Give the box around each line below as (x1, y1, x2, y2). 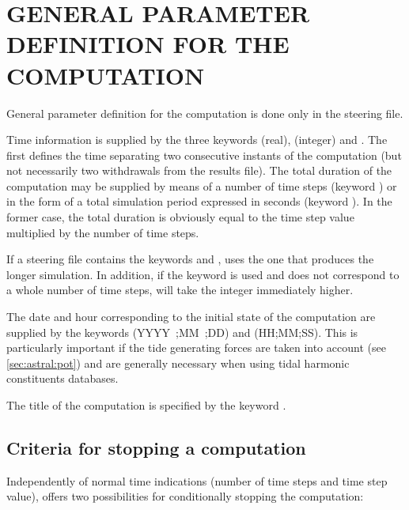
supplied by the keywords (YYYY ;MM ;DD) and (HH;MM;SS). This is (6, 323, 358, 340)
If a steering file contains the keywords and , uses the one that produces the (6, 251, 374, 267)
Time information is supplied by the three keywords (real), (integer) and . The (6, 131, 388, 148)
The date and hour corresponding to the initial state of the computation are (6, 308, 376, 325)
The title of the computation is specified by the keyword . (6, 397, 286, 413)
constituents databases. (6, 370, 119, 387)
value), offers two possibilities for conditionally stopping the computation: (6, 488, 364, 504)
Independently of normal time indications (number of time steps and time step (6, 472, 388, 489)
